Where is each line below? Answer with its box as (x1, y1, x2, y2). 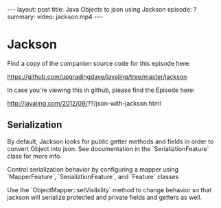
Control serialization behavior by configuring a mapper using (7, 165, 179, 173)
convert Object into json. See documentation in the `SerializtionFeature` (7, 144, 209, 152)
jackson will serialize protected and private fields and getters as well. (7, 193, 202, 201)
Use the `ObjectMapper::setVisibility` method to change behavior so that (7, 185, 212, 194)
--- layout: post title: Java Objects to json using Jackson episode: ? (7, 5, 197, 13)
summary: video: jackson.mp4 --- (7, 12, 103, 21)
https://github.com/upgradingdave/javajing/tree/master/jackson (7, 72, 187, 80)
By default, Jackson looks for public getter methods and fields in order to (7, 137, 214, 146)
